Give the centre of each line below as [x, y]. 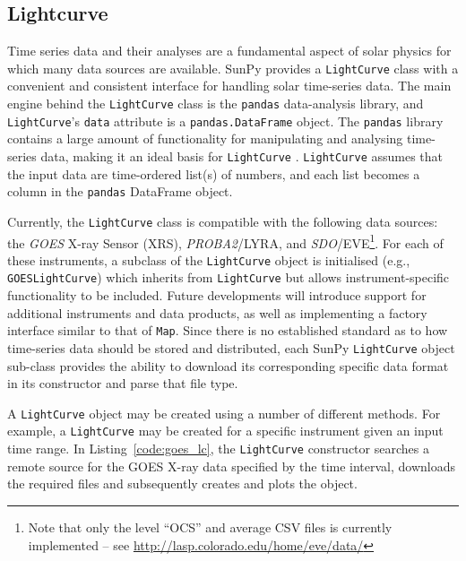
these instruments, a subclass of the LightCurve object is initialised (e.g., [209, 259]
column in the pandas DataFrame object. [120, 191]
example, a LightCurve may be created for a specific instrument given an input [225, 431]
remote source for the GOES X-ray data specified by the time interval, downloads [232, 466]
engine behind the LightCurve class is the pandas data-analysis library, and [216, 104]
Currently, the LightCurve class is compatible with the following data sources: [223, 221]
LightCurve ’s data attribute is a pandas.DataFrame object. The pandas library [225, 121]
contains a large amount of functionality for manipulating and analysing [205, 138]
